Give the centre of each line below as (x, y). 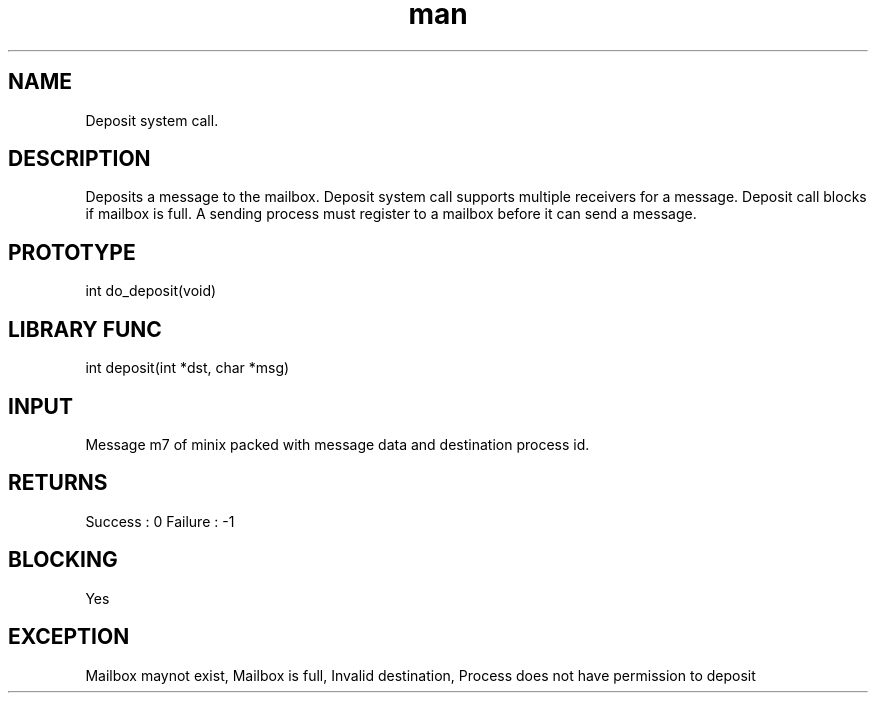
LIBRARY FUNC (85, 329)
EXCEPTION (69, 637)
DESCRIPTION (79, 159)
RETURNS (58, 483)
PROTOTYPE (72, 252)
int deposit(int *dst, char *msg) (187, 368)
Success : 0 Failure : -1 (160, 521)
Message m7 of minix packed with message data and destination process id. (337, 444)
